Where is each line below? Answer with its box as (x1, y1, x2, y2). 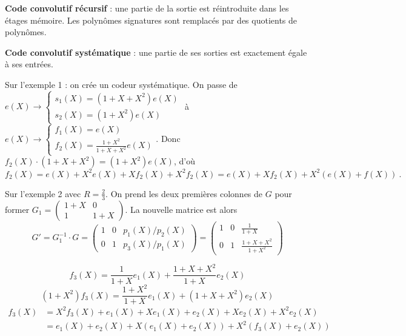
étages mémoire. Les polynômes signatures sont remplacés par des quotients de (5, 13, 298, 26)
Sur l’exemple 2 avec (5, 187, 81, 200)
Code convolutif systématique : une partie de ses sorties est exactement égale (5, 45, 307, 58)
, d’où (173, 155, 195, 167)
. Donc (156, 132, 181, 144)
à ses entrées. (5, 58, 53, 70)
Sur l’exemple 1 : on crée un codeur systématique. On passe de (5, 78, 238, 90)
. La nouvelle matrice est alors (125, 203, 238, 215)
